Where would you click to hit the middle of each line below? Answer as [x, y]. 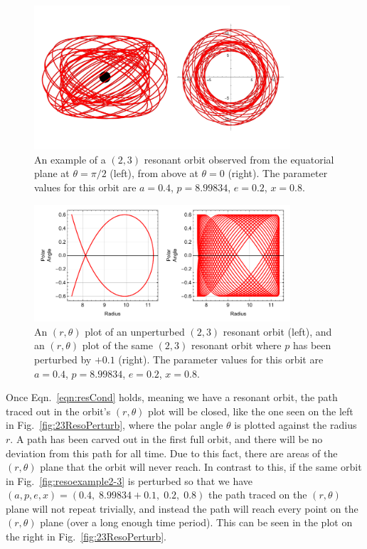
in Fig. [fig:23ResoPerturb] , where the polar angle [115, 425]
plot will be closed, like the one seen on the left [251, 411]
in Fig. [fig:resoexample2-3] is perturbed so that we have [129, 480]
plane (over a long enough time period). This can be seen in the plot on [196, 522]
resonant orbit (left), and [277, 331]
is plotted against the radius [296, 425]
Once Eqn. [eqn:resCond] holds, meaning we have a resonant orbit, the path [172, 397]
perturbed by [63, 359]
